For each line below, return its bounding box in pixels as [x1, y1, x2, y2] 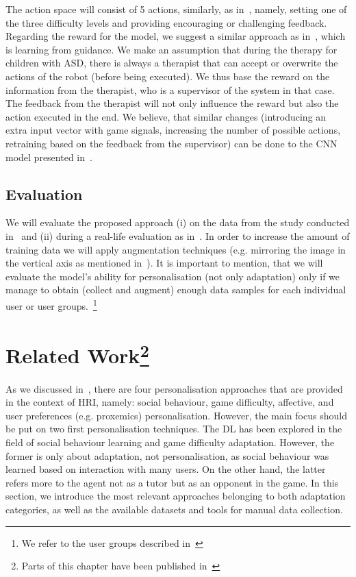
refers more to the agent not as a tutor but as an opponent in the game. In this [5, 475, 339, 489]
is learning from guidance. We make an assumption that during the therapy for [5, 42, 338, 56]
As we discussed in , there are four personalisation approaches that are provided [5, 381, 343, 395]
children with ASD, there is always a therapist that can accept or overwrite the [5, 56, 338, 70]
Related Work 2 [5, 339, 149, 369]
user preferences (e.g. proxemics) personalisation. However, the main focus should [5, 408, 347, 422]
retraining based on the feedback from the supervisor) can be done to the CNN [5, 136, 338, 150]
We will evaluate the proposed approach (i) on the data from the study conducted [5, 215, 350, 230]
